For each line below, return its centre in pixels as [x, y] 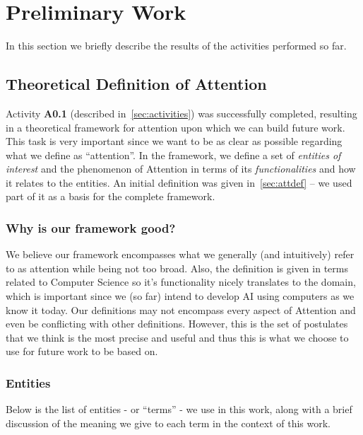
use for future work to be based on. [82, 351]
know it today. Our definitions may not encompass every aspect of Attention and [181, 309]
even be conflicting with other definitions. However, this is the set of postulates [177, 324]
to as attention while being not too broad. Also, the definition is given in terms [177, 268]
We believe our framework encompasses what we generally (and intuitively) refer [180, 254]
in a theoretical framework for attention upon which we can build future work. [175, 127]
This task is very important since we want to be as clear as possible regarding [174, 141]
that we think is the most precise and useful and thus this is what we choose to [177, 337]
